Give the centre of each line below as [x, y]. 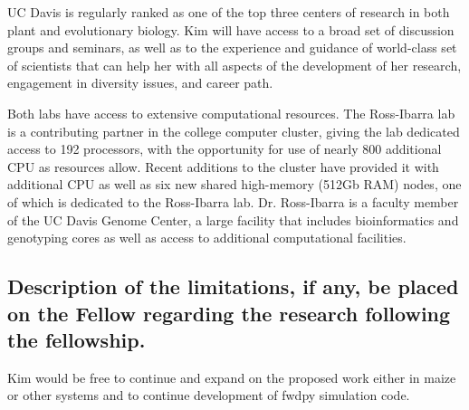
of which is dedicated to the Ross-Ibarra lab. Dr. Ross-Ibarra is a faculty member [233, 201]
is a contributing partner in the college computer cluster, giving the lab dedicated [234, 131]
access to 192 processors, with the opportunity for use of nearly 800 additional [225, 149]
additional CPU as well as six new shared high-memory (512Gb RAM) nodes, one [234, 184]
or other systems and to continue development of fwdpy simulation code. [209, 395]
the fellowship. [77, 339]
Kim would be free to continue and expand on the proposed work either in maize [232, 377]
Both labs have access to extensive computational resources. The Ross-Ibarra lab [231, 113]
